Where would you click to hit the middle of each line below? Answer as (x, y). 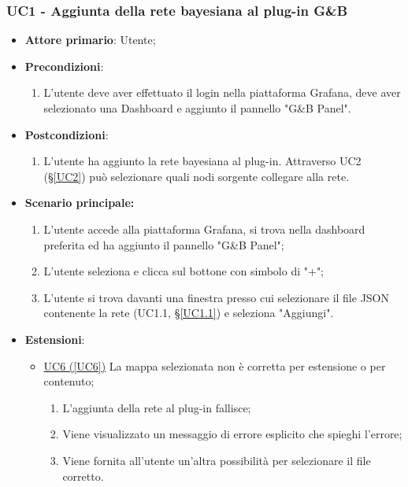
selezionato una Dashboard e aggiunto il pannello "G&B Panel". (197, 108)
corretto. (83, 476)
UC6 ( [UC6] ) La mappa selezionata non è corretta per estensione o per (215, 365)
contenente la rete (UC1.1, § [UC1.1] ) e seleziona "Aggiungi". (189, 313)
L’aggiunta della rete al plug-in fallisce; (157, 407)
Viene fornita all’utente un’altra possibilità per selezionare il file (217, 460)
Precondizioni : (64, 66)
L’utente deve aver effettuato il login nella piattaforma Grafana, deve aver (222, 92)
